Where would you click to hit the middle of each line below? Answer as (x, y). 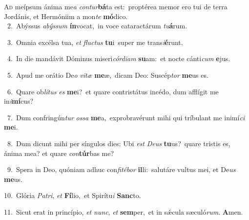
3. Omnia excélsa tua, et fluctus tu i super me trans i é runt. (95, 42)
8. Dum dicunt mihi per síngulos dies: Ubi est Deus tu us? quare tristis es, (119, 143)
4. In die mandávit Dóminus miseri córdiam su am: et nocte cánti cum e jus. (119, 58)
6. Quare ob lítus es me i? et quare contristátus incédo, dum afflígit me (113, 91)
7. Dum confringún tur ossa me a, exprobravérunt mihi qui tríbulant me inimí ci (126, 117)
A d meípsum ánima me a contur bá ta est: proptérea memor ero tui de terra (116, 6)
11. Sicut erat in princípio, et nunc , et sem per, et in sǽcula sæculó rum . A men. (124, 211)
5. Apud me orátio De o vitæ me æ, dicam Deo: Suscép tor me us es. (108, 75)
